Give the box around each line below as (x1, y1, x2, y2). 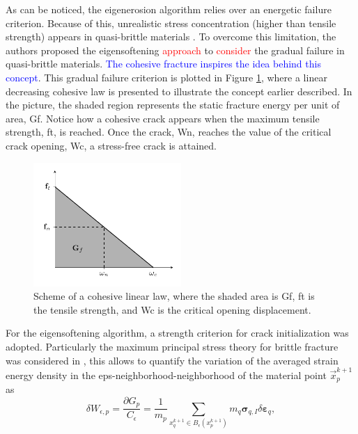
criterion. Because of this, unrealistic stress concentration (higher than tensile (6, 15, 336, 30)
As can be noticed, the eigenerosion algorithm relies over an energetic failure (6, 2, 332, 16)
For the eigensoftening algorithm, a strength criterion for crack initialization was (6, 325, 349, 340)
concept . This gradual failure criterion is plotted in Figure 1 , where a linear (6, 70, 327, 84)
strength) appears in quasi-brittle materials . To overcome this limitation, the (6, 29, 336, 44)
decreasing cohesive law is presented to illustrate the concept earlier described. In (6, 83, 352, 98)
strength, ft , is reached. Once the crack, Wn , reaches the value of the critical (6, 124, 332, 139)
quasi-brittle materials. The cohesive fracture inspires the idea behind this (6, 56, 321, 71)
